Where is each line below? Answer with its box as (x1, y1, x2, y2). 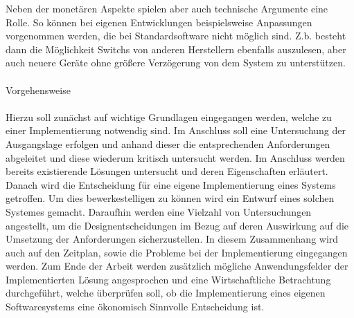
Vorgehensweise (6, 82, 71, 97)
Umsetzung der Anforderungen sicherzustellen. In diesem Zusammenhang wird (6, 232, 339, 246)
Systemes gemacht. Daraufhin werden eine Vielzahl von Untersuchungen (6, 204, 312, 218)
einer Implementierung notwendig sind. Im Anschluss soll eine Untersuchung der (6, 123, 346, 138)
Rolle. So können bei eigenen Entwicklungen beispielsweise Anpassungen (6, 15, 312, 29)
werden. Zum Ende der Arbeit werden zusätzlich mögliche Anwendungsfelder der (6, 259, 348, 273)
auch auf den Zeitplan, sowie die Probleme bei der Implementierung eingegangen (6, 245, 348, 259)
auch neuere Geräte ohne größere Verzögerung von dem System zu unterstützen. (6, 55, 346, 70)
